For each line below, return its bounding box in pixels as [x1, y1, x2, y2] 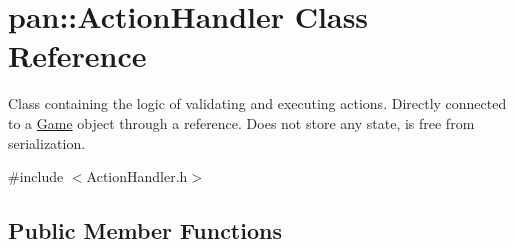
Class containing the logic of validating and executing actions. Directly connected [8, 93, 507, 114]
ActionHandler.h [86, 166, 188, 187]
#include [8, 166, 64, 187]
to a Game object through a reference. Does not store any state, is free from [8, 112, 475, 133]
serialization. [8, 132, 86, 153]
